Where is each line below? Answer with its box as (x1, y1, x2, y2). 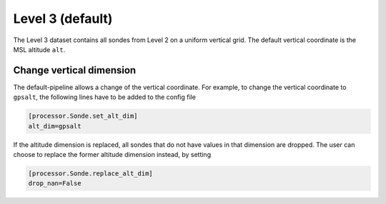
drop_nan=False (28, 179, 81, 188)
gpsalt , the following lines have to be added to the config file (13, 93, 197, 101)
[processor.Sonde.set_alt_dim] (28, 112, 139, 121)
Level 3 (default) (13, 11, 113, 26)
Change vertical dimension (13, 64, 137, 76)
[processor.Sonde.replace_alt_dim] (28, 169, 153, 178)
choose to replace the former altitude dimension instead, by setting (13, 150, 211, 158)
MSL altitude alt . (13, 45, 66, 53)
